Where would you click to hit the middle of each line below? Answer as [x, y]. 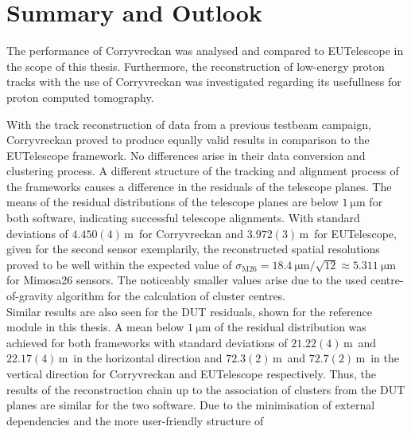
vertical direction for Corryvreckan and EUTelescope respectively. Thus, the [192, 373]
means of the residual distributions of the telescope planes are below [173, 202]
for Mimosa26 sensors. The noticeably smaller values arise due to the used [187, 280]
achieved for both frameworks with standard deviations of [147, 342]
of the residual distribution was [290, 327]
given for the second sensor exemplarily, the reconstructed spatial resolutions [193, 249]
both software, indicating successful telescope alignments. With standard [183, 218]
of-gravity [30, 296]
